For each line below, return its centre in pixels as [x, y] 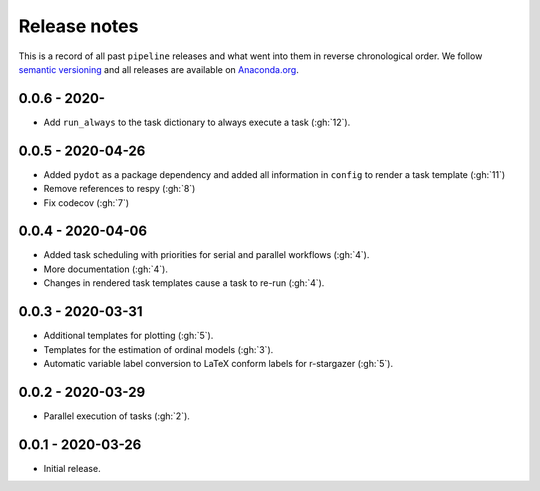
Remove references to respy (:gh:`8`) [119, 189]
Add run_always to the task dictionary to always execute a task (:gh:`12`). [197, 122]
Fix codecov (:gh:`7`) [86, 202]
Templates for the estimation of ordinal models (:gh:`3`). [158, 349]
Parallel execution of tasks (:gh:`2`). [116, 416]
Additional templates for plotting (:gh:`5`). [128, 336]
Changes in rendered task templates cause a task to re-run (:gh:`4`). [184, 283]
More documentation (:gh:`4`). [106, 269]
